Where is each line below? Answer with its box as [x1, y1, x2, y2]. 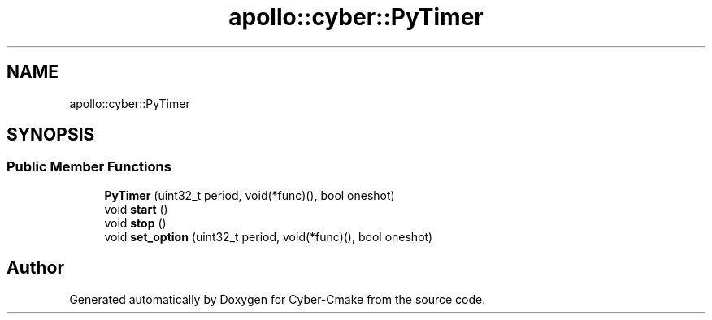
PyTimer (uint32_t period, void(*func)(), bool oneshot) [104, 188, 395, 202]
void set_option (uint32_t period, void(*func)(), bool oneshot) [104, 229, 433, 244]
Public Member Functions [7, 158, 171, 175]
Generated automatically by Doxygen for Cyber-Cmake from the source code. [69, 292, 486, 306]
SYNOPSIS [7, 124, 95, 145]
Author [7, 257, 64, 279]
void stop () [104, 215, 167, 230]
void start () [104, 201, 168, 216]
